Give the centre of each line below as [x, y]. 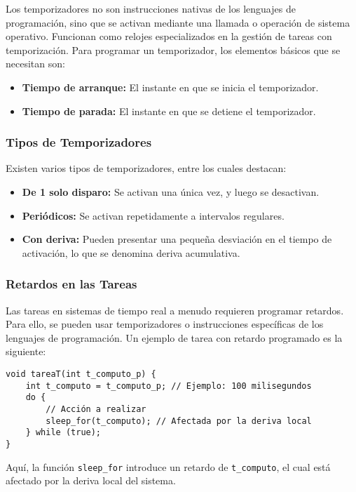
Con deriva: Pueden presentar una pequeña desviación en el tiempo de [177, 239]
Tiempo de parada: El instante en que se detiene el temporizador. [169, 111]
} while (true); [63, 433]
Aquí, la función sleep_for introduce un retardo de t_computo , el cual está [168, 466]
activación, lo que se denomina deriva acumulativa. [131, 252]
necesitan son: [35, 64]
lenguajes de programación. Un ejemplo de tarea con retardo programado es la [174, 337]
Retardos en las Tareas [71, 284]
